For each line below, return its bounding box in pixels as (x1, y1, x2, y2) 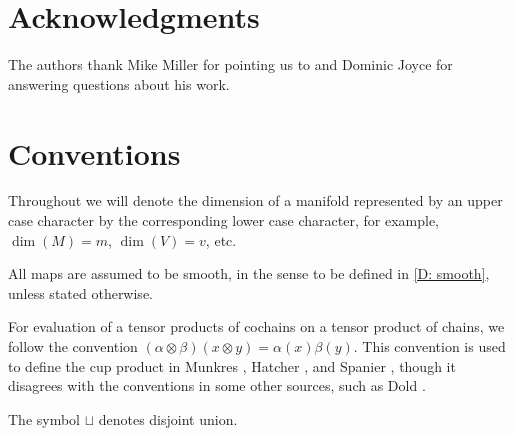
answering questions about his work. (8, 73, 230, 94)
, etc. (205, 229, 237, 250)
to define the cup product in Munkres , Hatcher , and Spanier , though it (8, 355, 456, 376)
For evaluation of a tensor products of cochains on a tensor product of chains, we (8, 316, 505, 337)
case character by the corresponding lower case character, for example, (8, 210, 439, 231)
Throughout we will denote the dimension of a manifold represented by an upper (8, 190, 503, 211)
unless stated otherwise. (8, 282, 153, 303)
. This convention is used (353, 336, 506, 356)
